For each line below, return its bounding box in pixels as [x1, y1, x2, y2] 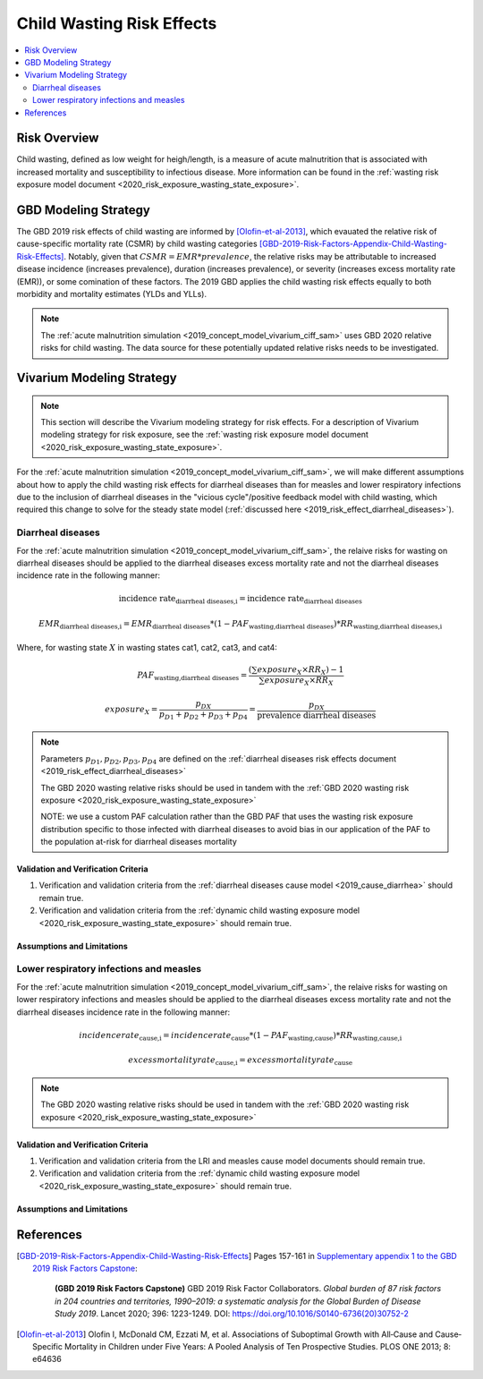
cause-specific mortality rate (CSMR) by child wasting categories [16, 238, 258, 250]
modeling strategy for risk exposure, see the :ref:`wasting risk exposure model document [40, 430, 369, 440]
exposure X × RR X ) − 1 [257, 664, 344, 677]
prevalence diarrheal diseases [257, 710, 377, 720]
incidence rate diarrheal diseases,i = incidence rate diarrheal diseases [118, 593, 362, 606]
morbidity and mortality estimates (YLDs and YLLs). [16, 289, 208, 300]
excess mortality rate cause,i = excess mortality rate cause [128, 1055, 353, 1068]
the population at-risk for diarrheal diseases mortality [40, 837, 237, 847]
